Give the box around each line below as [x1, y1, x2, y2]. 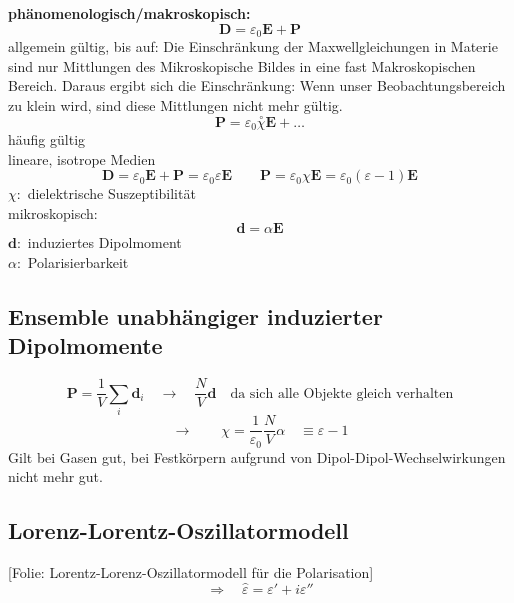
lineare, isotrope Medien [8, 148, 156, 169]
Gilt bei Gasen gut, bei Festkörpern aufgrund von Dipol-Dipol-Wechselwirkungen [8, 446, 506, 467]
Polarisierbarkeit [27, 252, 129, 273]
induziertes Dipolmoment [27, 232, 182, 253]
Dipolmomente [8, 330, 163, 361]
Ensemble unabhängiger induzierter [8, 301, 383, 332]
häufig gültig [8, 129, 86, 150]
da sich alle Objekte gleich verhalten [230, 386, 454, 401]
